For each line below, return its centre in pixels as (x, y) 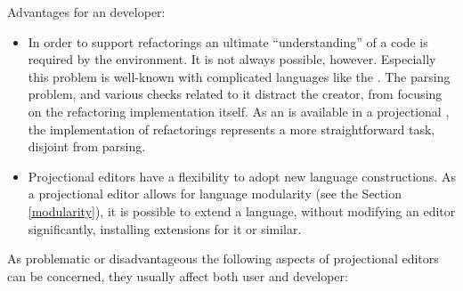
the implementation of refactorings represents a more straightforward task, (231, 129)
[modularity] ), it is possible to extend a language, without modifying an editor (242, 210)
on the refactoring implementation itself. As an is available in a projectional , (239, 111)
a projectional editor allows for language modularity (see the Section (215, 194)
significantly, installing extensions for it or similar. (165, 228)
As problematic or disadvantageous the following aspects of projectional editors (223, 259)
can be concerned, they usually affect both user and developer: (178, 275)
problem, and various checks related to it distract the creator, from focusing (235, 94)
